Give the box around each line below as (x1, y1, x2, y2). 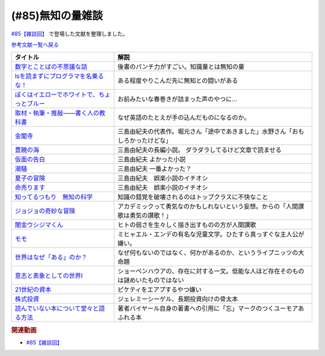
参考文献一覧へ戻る (11, 41, 59, 48)
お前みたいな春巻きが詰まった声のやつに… (117, 95, 237, 104)
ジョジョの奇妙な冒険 (14, 207, 75, 215)
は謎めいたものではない (117, 276, 184, 284)
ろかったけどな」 (123, 136, 172, 145)
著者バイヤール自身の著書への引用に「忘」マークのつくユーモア (117, 304, 299, 313)
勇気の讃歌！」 (129, 211, 172, 220)
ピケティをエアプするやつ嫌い (117, 286, 202, 294)
